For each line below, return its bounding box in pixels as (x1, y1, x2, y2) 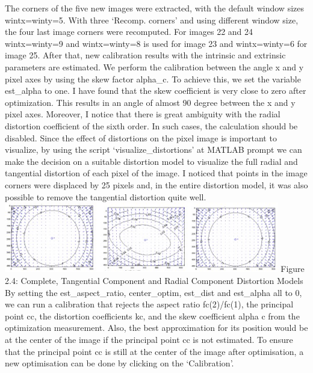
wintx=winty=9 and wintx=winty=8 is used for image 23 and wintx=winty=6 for (5, 37, 308, 49)
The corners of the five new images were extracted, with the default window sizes (5, 2, 304, 14)
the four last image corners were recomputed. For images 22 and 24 (5, 25, 253, 38)
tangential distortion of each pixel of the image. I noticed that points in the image (5, 167, 308, 179)
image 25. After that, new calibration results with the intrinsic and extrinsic (5, 49, 286, 61)
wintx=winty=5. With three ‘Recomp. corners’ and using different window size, (5, 13, 299, 26)
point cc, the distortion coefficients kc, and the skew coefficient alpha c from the (5, 309, 300, 322)
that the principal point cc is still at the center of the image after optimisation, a (5, 345, 304, 357)
